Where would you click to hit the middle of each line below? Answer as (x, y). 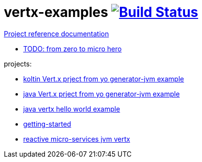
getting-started (47, 124)
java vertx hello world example (72, 109)
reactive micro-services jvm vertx (77, 139)
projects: (18, 64)
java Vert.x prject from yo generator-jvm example (101, 94)
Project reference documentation (57, 33)
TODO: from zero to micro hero (72, 49)
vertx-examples (56, 12)
